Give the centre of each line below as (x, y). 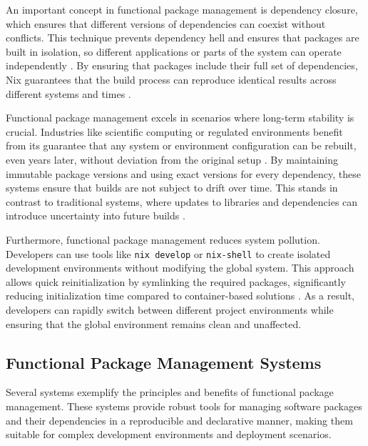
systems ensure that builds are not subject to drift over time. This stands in (172, 188)
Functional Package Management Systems (164, 362)
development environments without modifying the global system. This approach (180, 268)
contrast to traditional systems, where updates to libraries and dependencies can (182, 201)
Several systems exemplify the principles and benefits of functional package (170, 392)
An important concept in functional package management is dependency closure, (182, 9)
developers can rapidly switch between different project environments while (170, 309)
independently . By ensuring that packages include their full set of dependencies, (182, 65)
